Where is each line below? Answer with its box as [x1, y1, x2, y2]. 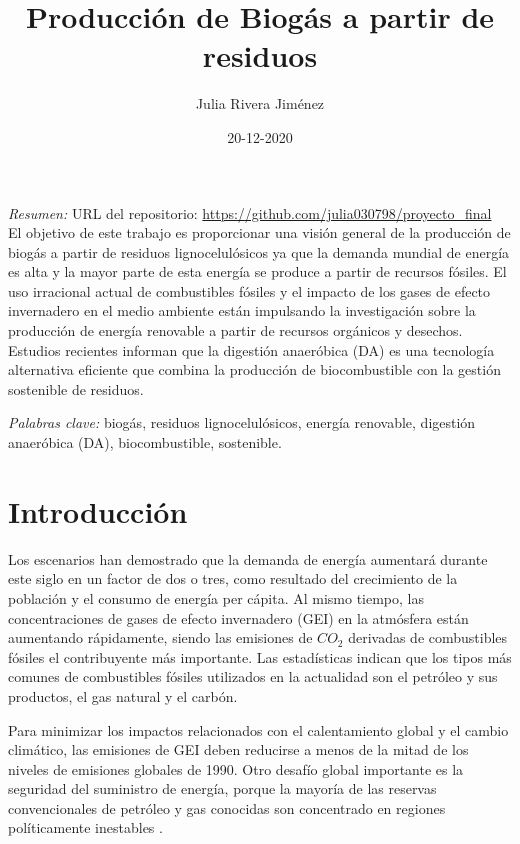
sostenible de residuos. [8, 378, 144, 399]
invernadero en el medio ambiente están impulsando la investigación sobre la [8, 300, 476, 321]
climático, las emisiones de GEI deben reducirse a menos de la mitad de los [8, 739, 469, 760]
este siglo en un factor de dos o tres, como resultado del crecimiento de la [8, 568, 458, 589]
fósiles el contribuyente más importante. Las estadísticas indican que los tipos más [8, 646, 512, 667]
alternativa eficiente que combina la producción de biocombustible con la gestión [8, 359, 501, 380]
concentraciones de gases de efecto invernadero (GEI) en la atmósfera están [8, 607, 469, 628]
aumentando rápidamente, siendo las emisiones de [8, 627, 313, 648]
